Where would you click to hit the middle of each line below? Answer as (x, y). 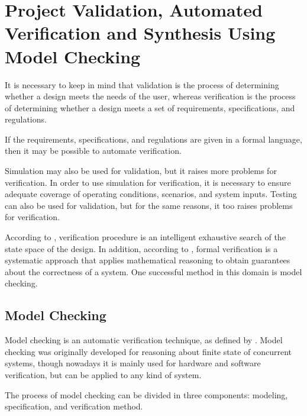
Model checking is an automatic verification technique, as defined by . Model (144, 340)
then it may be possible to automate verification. (93, 151)
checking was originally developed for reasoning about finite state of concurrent (148, 351)
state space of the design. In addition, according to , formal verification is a (141, 248)
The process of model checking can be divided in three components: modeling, (146, 394)
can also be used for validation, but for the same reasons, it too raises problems (149, 205)
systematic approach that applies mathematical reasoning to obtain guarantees (148, 260)
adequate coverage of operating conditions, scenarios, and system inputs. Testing (151, 194)
